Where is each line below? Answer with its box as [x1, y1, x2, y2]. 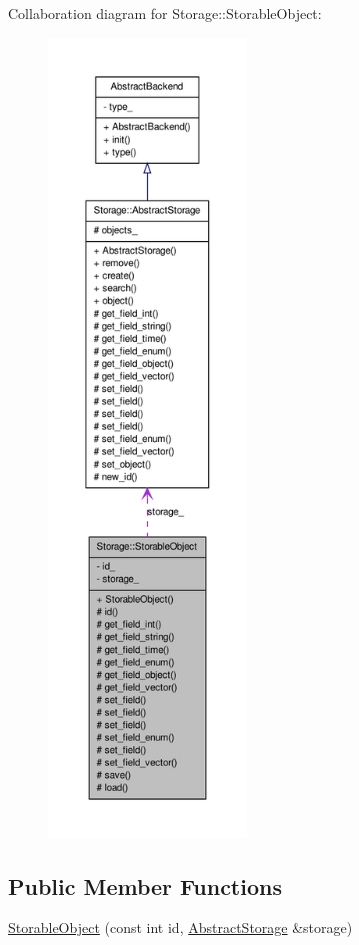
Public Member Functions [8, 870, 282, 901]
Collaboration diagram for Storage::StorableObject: [8, 3, 322, 23]
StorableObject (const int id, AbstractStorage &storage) [8, 917, 353, 938]
